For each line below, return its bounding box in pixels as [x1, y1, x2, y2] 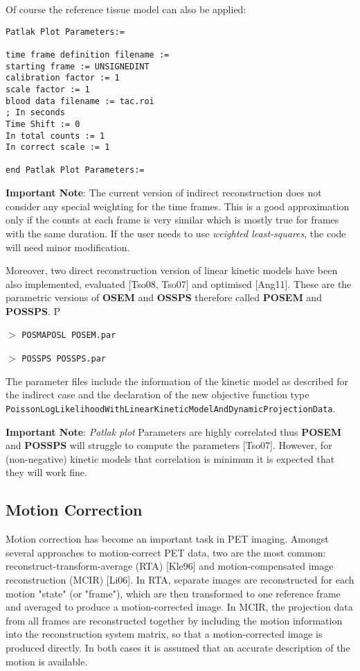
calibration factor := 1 [6, 73, 120, 83]
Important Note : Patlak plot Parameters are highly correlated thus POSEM [6, 424, 342, 439]
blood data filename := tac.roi [6, 96, 154, 106]
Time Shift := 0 [6, 119, 80, 129]
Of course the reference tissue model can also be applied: [6, 2, 246, 16]
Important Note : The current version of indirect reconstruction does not [6, 185, 322, 200]
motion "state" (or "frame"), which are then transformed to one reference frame [6, 586, 341, 600]
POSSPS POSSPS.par [21, 354, 107, 364]
